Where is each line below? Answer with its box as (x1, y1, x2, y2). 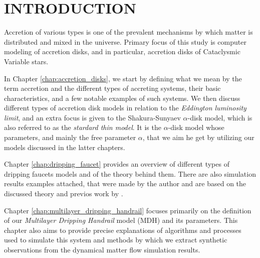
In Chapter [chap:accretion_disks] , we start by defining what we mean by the (4, 73, 242, 83)
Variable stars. (4, 56, 49, 66)
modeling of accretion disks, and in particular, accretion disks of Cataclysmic (4, 46, 240, 57)
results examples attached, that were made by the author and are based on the (4, 178, 246, 189)
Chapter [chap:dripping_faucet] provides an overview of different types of (4, 159, 229, 169)
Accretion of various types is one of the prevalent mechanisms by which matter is (4, 27, 253, 37)
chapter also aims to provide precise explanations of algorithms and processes (4, 224, 241, 235)
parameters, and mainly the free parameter (4, 132, 136, 143)
